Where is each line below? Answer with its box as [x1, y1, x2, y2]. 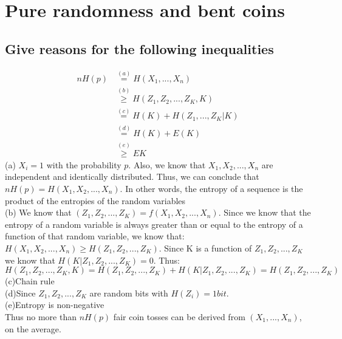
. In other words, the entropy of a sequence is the [120, 182, 303, 195]
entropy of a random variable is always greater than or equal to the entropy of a [5, 217, 303, 230]
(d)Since [5, 286, 36, 299]
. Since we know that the [218, 206, 311, 219]
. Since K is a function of [159, 241, 252, 254]
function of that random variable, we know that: [5, 230, 185, 242]
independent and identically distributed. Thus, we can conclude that [5, 170, 259, 183]
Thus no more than [5, 310, 77, 323]
